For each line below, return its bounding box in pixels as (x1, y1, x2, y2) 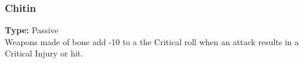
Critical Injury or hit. (5, 47, 84, 59)
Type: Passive (5, 24, 59, 36)
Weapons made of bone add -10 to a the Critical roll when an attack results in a (5, 35, 299, 48)
